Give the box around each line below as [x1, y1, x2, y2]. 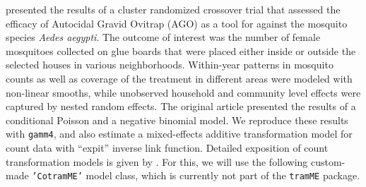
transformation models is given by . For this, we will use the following [6, 154, 308, 169]
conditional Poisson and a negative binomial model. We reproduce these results [6, 112, 348, 127]
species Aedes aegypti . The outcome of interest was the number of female [6, 30, 321, 44]
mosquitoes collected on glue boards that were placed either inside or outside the [6, 43, 356, 58]
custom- [310, 154, 346, 169]
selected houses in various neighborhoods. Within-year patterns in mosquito [6, 57, 333, 72]
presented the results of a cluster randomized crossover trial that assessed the [6, 2, 341, 16]
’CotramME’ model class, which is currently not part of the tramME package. [32, 168, 360, 183]
